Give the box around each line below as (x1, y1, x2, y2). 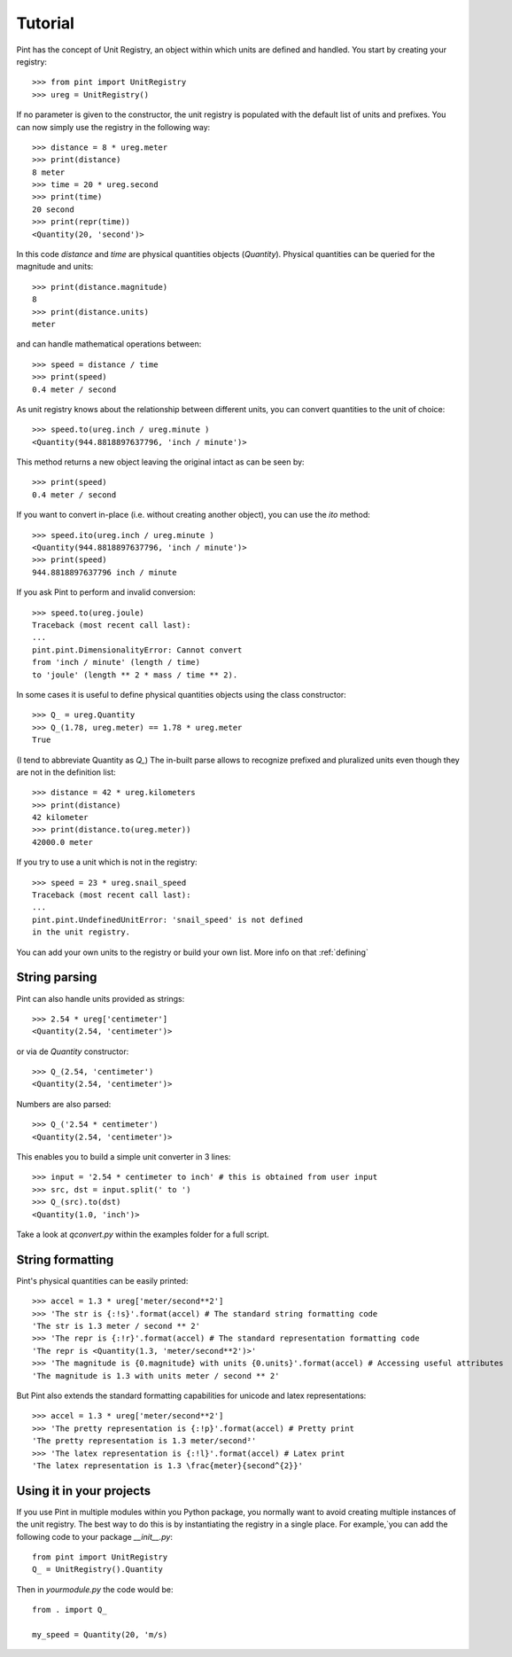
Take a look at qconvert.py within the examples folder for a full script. (16, 1229, 269, 1239)
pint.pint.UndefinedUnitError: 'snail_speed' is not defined (32, 914, 303, 925)
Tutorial (16, 13, 75, 33)
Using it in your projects (16, 1483, 151, 1498)
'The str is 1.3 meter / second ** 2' (32, 1321, 201, 1332)
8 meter (32, 167, 66, 177)
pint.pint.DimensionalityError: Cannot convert (32, 645, 243, 655)
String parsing (16, 970, 97, 985)
